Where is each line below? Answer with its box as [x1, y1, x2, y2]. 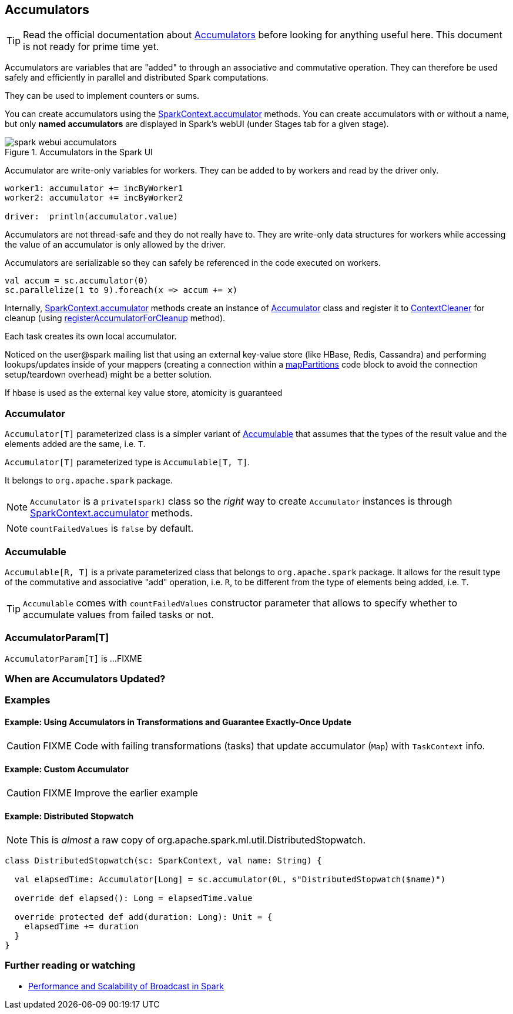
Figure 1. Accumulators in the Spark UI [5, 147, 153, 158]
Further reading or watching [5, 959, 136, 972]
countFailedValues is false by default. [30, 522, 194, 535]
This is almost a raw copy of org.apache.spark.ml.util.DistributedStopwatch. [30, 834, 366, 846]
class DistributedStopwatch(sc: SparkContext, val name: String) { [5, 856, 322, 866]
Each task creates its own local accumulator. [5, 331, 177, 342]
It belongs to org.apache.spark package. [5, 475, 173, 486]
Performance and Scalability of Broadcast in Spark [28, 980, 224, 991]
